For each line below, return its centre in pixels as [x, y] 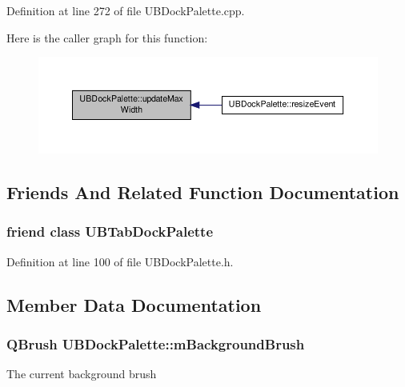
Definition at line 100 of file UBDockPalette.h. [120, 261]
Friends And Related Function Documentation [203, 192]
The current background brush [82, 374]
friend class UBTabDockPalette [110, 231]
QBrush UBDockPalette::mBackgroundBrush [156, 344]
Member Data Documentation [134, 304]
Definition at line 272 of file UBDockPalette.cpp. [126, 10]
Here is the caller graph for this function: [107, 37]
